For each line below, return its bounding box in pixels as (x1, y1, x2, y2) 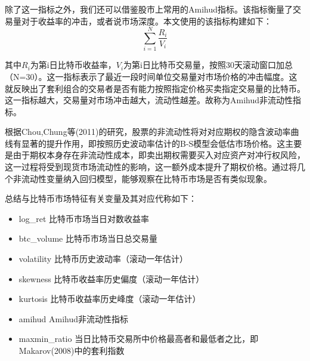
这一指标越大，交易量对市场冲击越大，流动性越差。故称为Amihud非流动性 (5, 94, 293, 106)
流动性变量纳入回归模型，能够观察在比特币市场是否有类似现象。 (21, 172, 272, 184)
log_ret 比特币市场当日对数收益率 (18, 212, 149, 224)
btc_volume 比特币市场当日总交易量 (18, 232, 157, 245)
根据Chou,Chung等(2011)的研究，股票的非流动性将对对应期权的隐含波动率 (5, 125, 291, 138)
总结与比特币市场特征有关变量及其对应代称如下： (5, 192, 197, 205)
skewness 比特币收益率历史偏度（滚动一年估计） (18, 272, 204, 285)
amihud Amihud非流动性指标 (18, 312, 128, 325)
